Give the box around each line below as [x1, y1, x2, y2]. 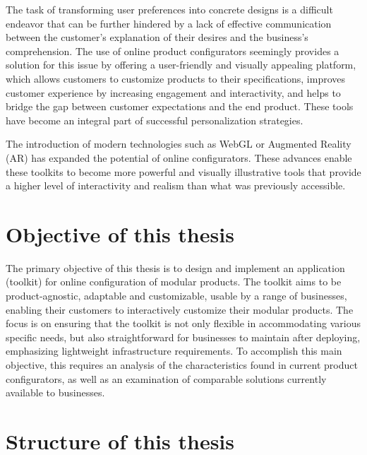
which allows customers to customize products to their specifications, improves [6, 71, 345, 85]
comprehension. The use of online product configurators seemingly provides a [6, 43, 339, 58]
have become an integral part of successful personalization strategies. [6, 112, 303, 127]
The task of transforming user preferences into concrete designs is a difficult [6, 2, 333, 16]
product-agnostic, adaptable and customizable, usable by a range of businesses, [6, 288, 347, 303]
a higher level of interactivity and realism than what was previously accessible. [6, 178, 346, 193]
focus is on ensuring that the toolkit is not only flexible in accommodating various [6, 316, 361, 331]
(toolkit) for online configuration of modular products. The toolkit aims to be [6, 274, 342, 289]
